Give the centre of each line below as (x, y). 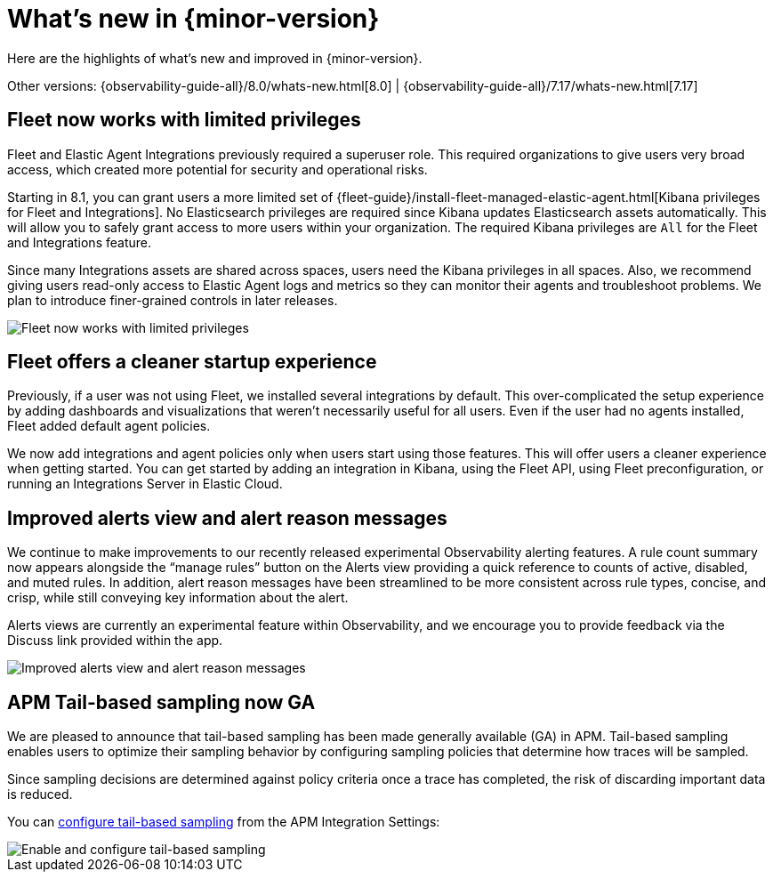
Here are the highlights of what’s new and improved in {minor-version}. (215, 58)
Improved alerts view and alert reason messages (227, 518)
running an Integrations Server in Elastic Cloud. (145, 484)
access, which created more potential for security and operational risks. (217, 169)
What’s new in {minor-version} (193, 19)
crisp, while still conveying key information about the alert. (178, 598)
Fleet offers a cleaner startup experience (192, 362)
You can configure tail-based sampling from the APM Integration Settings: (224, 822)
